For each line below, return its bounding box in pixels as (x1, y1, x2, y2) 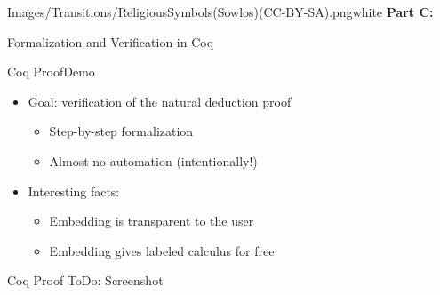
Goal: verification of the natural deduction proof (28, 92, 292, 110)
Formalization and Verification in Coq (7, 32, 214, 51)
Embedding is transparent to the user (49, 211, 254, 230)
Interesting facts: (28, 181, 120, 200)
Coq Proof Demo (7, 62, 95, 81)
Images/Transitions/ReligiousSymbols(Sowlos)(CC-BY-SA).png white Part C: (7, 3, 434, 20)
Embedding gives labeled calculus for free (49, 241, 275, 259)
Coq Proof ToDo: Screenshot (7, 271, 164, 290)
